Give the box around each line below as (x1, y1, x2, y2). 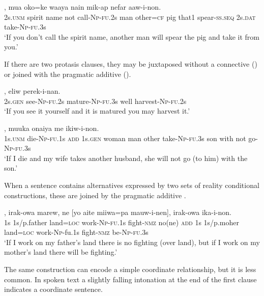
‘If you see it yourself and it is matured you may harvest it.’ (4, 105, 190, 116)
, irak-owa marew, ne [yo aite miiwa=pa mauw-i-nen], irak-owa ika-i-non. (4, 207, 231, 218)
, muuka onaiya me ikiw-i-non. (4, 122, 99, 133)
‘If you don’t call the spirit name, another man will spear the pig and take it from (4, 31, 259, 42)
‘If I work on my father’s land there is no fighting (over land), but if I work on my (4, 236, 260, 247)
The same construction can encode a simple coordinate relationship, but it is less (4, 264, 256, 275)
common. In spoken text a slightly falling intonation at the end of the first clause (4, 274, 257, 284)
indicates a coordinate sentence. (4, 284, 103, 294)
